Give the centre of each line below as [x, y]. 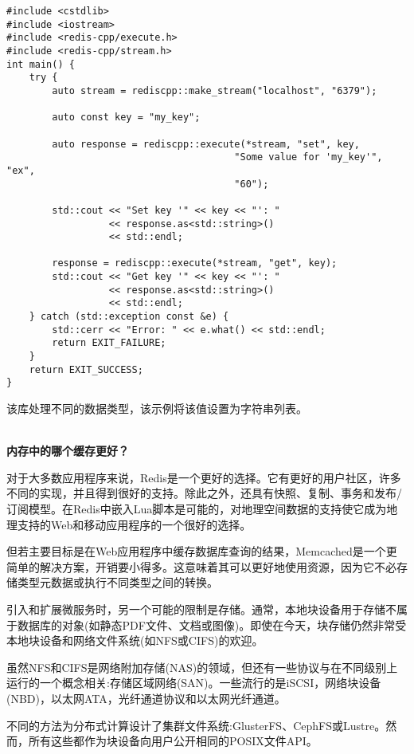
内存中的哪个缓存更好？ [68, 451]
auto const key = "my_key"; [126, 118]
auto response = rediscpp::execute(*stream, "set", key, [206, 144]
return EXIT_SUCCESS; [86, 369]
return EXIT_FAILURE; [109, 343]
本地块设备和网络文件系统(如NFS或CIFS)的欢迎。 [135, 640]
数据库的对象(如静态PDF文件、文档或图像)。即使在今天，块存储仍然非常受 [212, 624]
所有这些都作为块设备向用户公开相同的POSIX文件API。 [173, 741]
